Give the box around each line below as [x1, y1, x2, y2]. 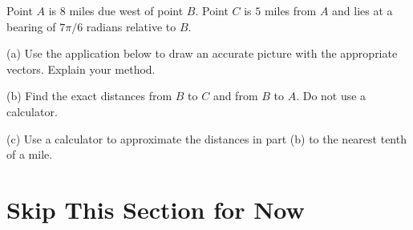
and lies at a [332, 2, 393, 18]
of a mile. [6, 146, 53, 163]
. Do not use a [296, 87, 366, 104]
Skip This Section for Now [6, 192, 305, 225]
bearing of [6, 18, 56, 34]
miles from [264, 2, 317, 18]
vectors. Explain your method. [6, 60, 156, 77]
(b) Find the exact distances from [6, 87, 172, 104]
